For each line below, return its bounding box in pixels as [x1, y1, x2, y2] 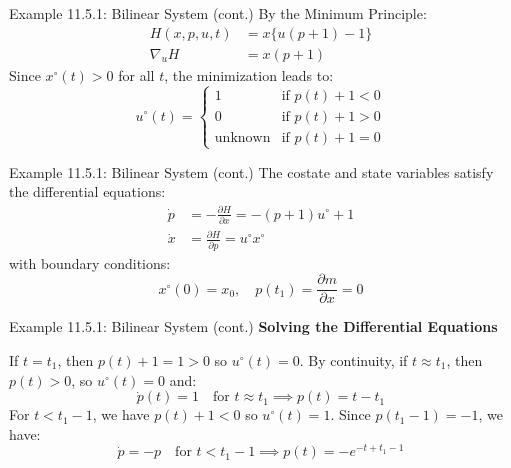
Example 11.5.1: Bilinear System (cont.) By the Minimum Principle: [9, 3, 427, 23]
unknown [214, 130, 271, 145]
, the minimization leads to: [164, 64, 334, 85]
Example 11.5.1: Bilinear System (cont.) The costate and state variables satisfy [9, 161, 494, 182]
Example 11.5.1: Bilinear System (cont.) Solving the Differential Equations [9, 316, 498, 337]
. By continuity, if [299, 349, 408, 370]
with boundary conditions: [9, 252, 171, 273]
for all [118, 64, 155, 85]
